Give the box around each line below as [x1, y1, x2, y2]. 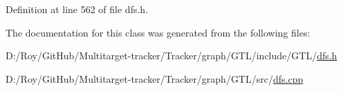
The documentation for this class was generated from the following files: [6, 25, 310, 39]
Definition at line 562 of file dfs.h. [6, 2, 149, 16]
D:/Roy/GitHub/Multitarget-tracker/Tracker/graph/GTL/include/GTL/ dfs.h [6, 48, 337, 63]
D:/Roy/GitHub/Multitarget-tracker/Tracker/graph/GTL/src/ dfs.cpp [6, 71, 304, 85]
